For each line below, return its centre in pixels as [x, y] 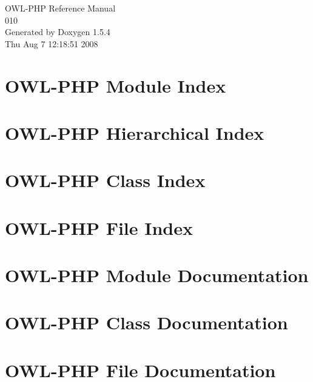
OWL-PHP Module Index [116, 85]
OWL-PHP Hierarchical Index [135, 132]
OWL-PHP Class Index [105, 180]
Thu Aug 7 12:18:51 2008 [52, 43]
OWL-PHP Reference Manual [60, 8]
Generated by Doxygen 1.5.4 [58, 32]
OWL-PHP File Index [99, 227]
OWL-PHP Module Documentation [157, 275]
